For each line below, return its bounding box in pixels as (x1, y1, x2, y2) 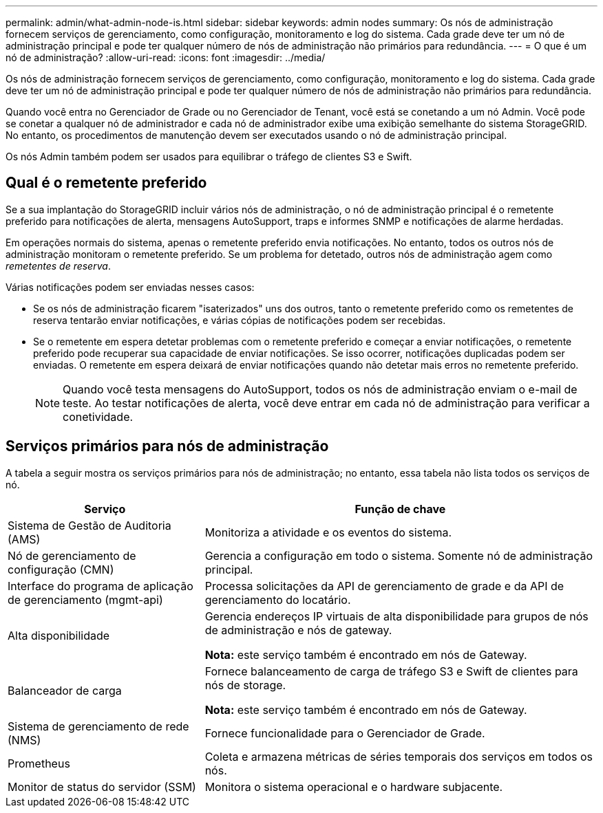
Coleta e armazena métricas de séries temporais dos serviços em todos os (204, 749, 593, 763)
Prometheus (8, 756, 70, 770)
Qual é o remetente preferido (6, 174, 207, 192)
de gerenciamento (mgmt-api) (8, 592, 163, 607)
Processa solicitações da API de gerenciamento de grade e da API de (204, 578, 564, 593)
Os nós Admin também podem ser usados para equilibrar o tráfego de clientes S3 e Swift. (6, 151, 412, 162)
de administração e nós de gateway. (204, 622, 392, 637)
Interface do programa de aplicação (8, 578, 193, 593)
